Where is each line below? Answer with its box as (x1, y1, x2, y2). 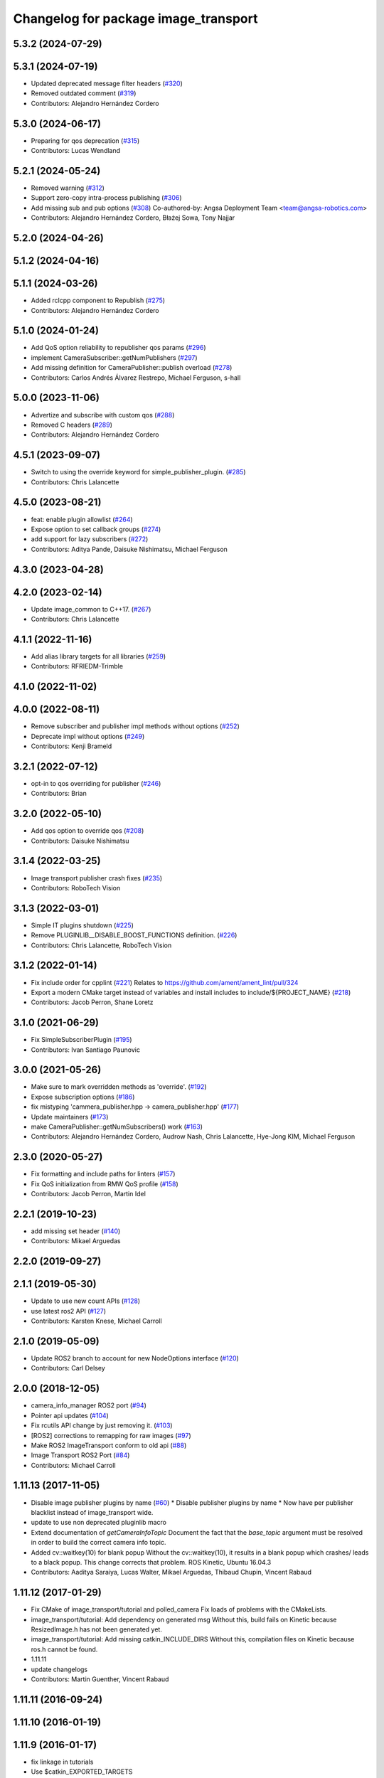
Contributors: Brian (31, 789, 87, 798)
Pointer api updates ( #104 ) (31, 1411, 110, 1420)
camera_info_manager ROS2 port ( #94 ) (31, 1401, 147, 1410)
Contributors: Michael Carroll (31, 1461, 117, 1469)
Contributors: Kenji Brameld (31, 742, 112, 750)
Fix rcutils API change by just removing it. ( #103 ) (31, 1421, 174, 1430)
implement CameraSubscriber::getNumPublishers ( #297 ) (31, 353, 198, 362)
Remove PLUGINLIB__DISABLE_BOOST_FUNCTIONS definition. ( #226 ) (31, 931, 238, 939)
